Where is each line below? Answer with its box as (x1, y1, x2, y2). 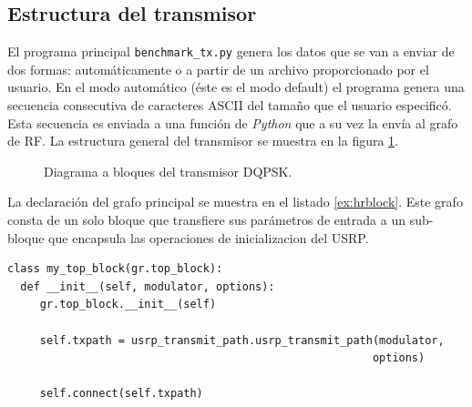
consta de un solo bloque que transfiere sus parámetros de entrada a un (7, 210, 405, 229)
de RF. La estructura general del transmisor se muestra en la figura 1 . (7, 131, 399, 150)
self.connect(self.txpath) (39, 387, 203, 401)
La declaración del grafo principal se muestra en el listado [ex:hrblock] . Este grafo (7, 192, 463, 211)
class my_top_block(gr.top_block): (7, 262, 223, 276)
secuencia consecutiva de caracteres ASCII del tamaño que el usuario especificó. (7, 96, 452, 115)
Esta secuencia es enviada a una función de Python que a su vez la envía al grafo (7, 113, 458, 132)
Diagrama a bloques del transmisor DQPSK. (44, 161, 292, 180)
